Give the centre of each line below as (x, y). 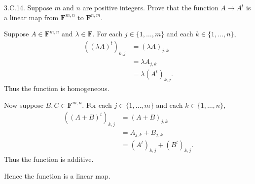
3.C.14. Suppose (28, 7)
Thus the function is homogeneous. (57, 88)
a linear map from (31, 17)
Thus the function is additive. (49, 159)
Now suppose (24, 105)
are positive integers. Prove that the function (150, 7)
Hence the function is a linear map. (57, 175)
